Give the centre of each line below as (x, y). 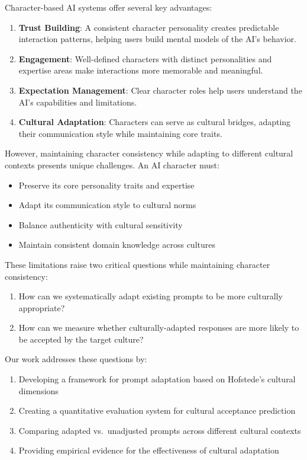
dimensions (38, 390)
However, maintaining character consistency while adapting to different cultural (149, 153)
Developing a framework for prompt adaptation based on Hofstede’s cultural (157, 379)
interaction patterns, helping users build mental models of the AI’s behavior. (157, 39)
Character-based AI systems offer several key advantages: (109, 7)
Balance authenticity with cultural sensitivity (101, 224)
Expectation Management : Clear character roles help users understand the (160, 90)
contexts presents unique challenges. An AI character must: (112, 164)
